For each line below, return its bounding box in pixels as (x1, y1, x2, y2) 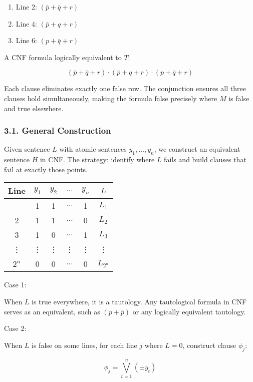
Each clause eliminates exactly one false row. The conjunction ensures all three (4, 83, 246, 94)
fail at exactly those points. (4, 164, 88, 174)
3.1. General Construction (4, 124, 111, 137)
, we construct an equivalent (154, 144, 240, 154)
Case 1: (4, 279, 27, 290)
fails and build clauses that (164, 154, 246, 165)
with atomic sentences (59, 144, 127, 154)
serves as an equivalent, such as (4, 306, 100, 316)
